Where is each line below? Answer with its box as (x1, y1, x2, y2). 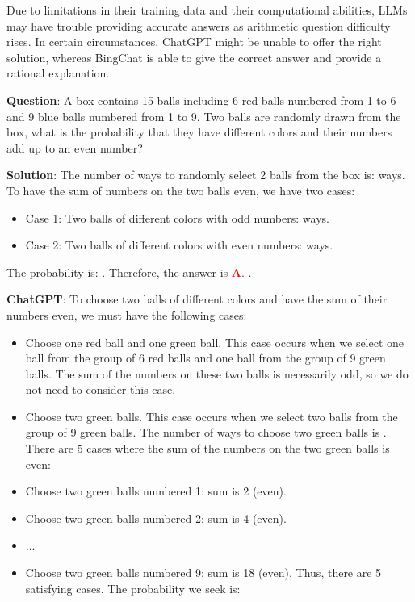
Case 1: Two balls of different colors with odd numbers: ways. (25, 209, 329, 226)
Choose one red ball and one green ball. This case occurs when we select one (25, 333, 405, 350)
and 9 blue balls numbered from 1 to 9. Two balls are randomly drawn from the (6, 107, 401, 124)
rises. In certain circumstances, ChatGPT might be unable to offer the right (6, 33, 382, 50)
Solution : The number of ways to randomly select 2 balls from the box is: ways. (6, 166, 405, 183)
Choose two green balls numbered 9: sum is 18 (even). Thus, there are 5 (25, 564, 382, 581)
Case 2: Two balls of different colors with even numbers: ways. (25, 236, 333, 253)
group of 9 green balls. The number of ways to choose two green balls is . (25, 424, 387, 441)
